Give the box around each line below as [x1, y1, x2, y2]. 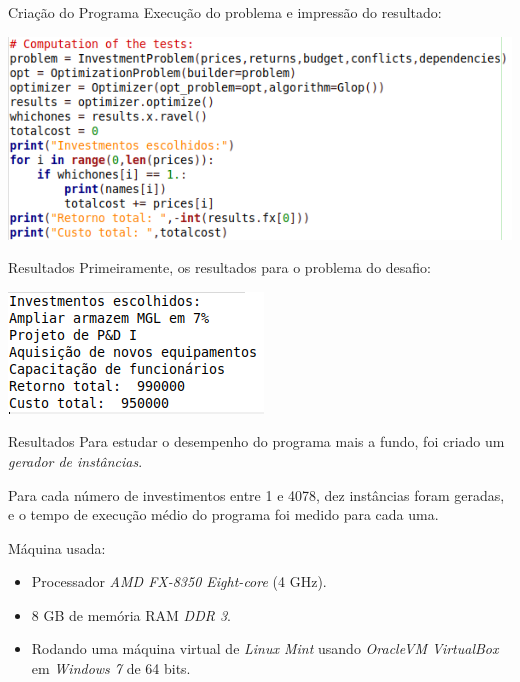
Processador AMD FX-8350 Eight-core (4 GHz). [31, 571, 327, 592]
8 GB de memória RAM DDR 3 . [31, 604, 231, 625]
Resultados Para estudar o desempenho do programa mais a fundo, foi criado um [8, 431, 505, 452]
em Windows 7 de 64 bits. [31, 658, 191, 679]
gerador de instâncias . [8, 450, 143, 471]
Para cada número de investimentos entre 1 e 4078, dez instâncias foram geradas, [8, 484, 505, 505]
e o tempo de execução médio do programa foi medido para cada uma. [8, 504, 439, 525]
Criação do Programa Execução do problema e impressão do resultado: [8, 2, 442, 22]
